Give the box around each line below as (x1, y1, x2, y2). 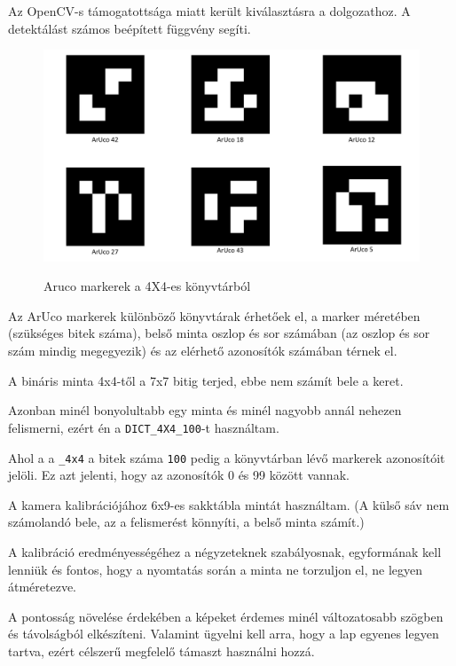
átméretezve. (8, 577, 77, 596)
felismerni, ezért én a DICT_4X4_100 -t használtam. (8, 418, 279, 436)
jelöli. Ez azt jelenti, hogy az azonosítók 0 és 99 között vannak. (8, 466, 350, 484)
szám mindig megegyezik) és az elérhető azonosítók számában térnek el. (8, 341, 397, 360)
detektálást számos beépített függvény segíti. (8, 19, 251, 37)
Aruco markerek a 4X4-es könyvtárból (43, 277, 251, 295)
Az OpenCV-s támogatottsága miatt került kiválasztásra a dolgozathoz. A (8, 2, 411, 20)
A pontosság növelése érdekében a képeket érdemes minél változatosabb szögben (8, 607, 444, 625)
